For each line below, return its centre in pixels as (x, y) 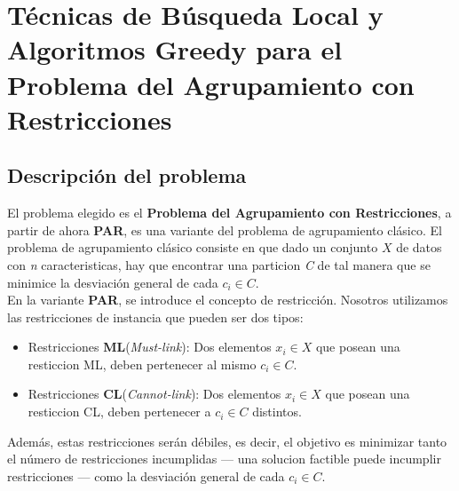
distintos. (277, 412)
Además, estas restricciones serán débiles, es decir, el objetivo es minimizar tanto (227, 441)
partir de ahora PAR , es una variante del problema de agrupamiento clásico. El (225, 230)
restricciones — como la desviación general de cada (146, 475)
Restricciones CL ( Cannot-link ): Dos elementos (154, 394)
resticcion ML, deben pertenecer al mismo (142, 364)
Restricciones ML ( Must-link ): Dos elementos (150, 347)
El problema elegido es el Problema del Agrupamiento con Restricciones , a (229, 213)
